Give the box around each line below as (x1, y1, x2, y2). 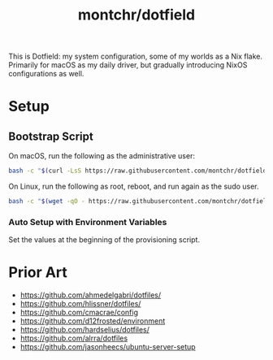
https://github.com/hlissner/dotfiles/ (19, 299, 141, 309)
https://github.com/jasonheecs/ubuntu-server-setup (19, 342, 197, 352)
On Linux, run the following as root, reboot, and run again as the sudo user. (8, 181, 259, 192)
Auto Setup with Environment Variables (8, 216, 167, 228)
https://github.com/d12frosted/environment (19, 316, 166, 326)
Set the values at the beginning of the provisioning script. (8, 235, 201, 245)
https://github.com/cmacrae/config (19, 307, 139, 318)
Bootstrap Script (8, 129, 93, 143)
